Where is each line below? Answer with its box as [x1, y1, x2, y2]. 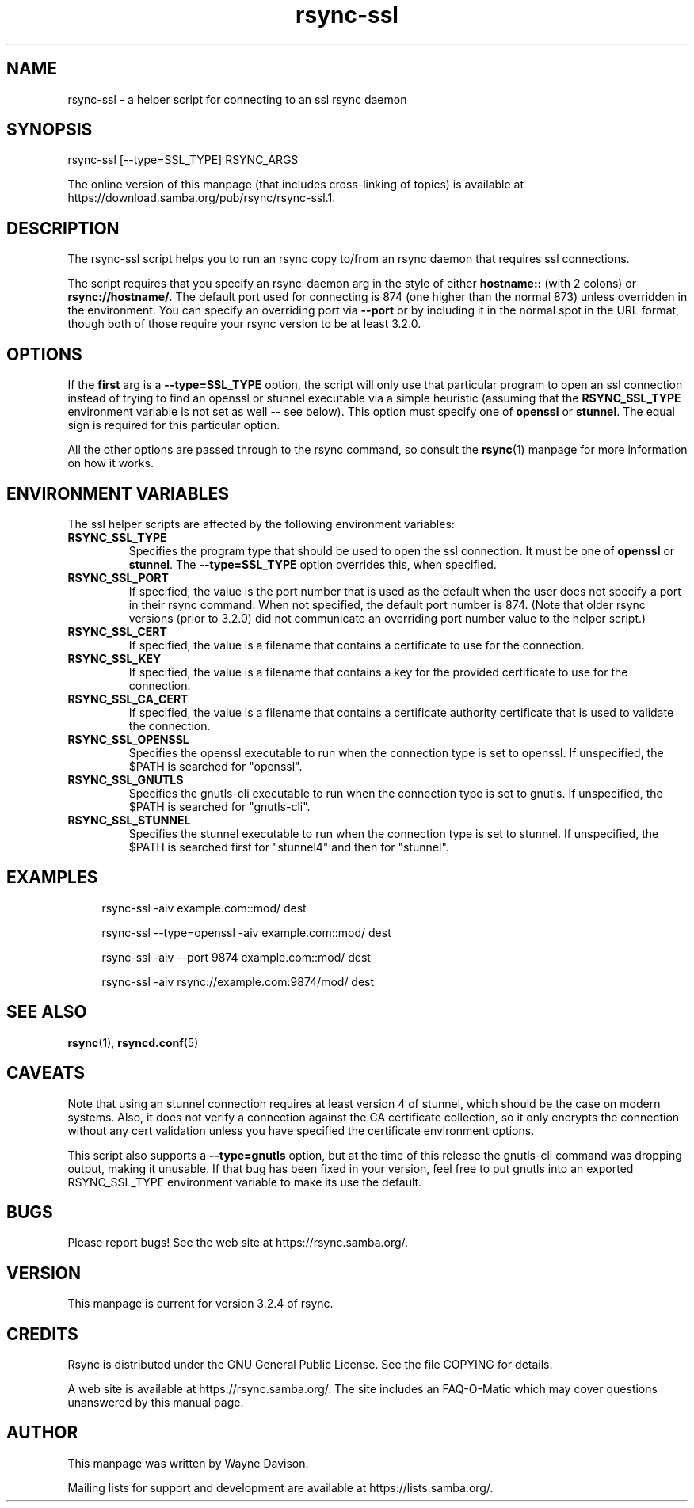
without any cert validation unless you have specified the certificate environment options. [67, 1123, 535, 1137]
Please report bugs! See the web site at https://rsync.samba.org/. [67, 1236, 409, 1250]
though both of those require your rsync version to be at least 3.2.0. [67, 317, 421, 331]
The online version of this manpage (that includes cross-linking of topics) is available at [67, 177, 524, 192]
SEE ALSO [6, 1002, 87, 1022]
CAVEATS [6, 1063, 85, 1083]
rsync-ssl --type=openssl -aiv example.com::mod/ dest [101, 925, 391, 939]
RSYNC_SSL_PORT [67, 570, 169, 585]
